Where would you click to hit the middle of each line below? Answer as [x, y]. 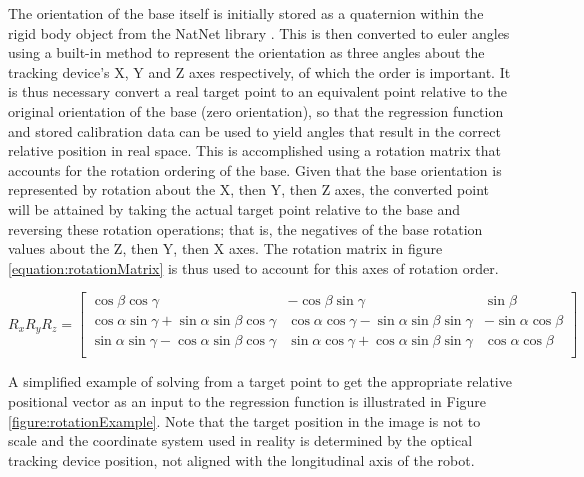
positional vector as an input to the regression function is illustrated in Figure [247, 401]
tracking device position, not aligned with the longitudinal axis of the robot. [241, 459]
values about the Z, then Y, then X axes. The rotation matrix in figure [225, 248]
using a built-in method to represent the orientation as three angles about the [246, 52]
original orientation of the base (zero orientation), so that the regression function [256, 110]
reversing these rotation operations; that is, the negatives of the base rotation [245, 228]
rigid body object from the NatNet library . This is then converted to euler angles [259, 32]
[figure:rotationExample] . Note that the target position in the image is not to [244, 420]
